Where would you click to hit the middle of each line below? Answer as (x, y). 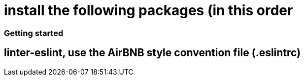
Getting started (34, 33)
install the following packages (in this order (149, 10)
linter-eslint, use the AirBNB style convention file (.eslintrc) (152, 53)
